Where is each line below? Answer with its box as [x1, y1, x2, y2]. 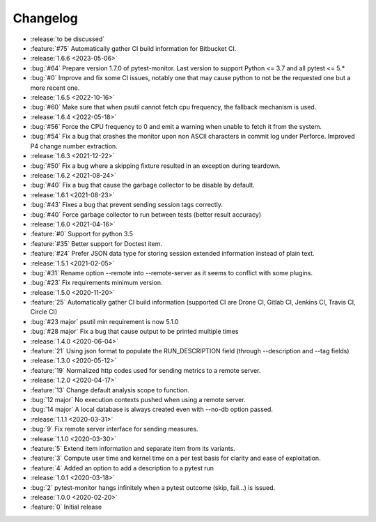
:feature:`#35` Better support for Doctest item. [30, 239, 163, 247]
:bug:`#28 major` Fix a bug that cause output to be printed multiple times [30, 328, 239, 336]
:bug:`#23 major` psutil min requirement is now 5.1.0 [30, 317, 179, 325]
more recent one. [30, 84, 80, 92]
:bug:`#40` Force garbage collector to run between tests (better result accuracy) [30, 210, 261, 219]
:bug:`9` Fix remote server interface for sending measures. [30, 425, 198, 433]
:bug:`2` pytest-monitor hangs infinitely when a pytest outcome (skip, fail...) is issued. [30, 483, 276, 491]
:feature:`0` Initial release [30, 502, 102, 512]
